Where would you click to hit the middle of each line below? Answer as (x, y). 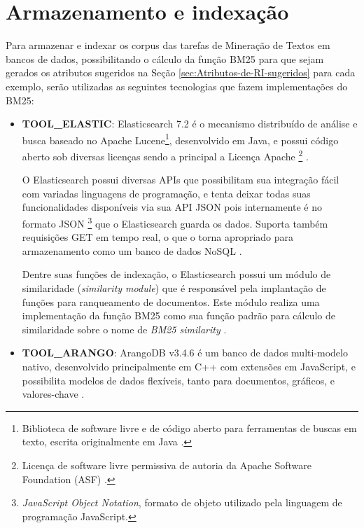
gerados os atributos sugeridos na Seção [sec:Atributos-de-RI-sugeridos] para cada (181, 72)
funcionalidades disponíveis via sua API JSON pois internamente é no (172, 207)
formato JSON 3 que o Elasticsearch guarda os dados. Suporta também (175, 222)
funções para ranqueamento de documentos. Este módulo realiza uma (171, 301)
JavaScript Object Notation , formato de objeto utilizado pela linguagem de (182, 502)
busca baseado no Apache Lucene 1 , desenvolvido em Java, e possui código (180, 139)
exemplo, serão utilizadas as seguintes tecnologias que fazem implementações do (177, 86)
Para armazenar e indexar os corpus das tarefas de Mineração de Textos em (168, 45)
